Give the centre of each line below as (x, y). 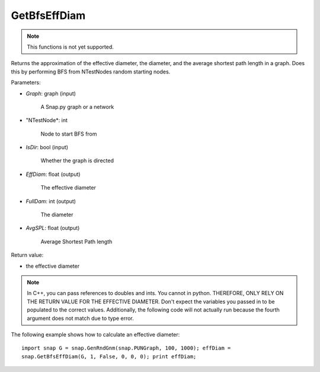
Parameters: (26, 82)
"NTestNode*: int (47, 120)
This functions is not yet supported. (70, 47)
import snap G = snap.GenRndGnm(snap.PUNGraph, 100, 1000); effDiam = (126, 348)
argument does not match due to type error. (81, 318)
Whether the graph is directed (77, 161)
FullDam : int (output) (51, 201)
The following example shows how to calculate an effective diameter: (95, 334)
